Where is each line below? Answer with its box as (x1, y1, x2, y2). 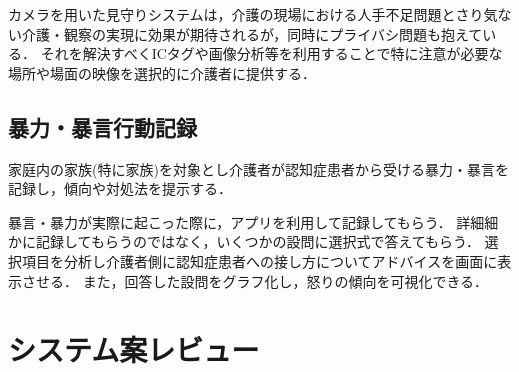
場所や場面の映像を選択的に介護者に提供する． (8, 62, 316, 83)
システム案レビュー (8, 329, 260, 370)
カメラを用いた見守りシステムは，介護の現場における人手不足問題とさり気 (8, 4, 498, 24)
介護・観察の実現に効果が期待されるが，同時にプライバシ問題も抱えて (21, 23, 483, 44)
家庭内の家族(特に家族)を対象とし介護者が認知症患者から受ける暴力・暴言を (8, 158, 509, 179)
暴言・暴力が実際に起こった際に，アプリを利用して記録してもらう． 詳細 (8, 211, 485, 232)
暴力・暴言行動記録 (8, 111, 197, 142)
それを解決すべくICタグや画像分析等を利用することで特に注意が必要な (40, 43, 503, 64)
